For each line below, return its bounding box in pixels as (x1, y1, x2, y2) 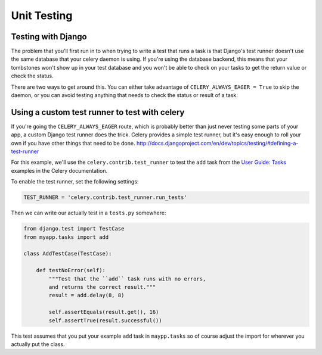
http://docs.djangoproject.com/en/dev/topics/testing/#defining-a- (136, 139, 299, 147)
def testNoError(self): (36, 267, 106, 274)
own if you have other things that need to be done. (11, 139, 135, 147)
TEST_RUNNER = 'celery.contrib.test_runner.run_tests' (23, 194, 187, 201)
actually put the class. (11, 340, 65, 348)
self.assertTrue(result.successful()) (48, 317, 162, 324)
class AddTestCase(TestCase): (23, 250, 112, 257)
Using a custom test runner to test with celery (11, 107, 185, 117)
